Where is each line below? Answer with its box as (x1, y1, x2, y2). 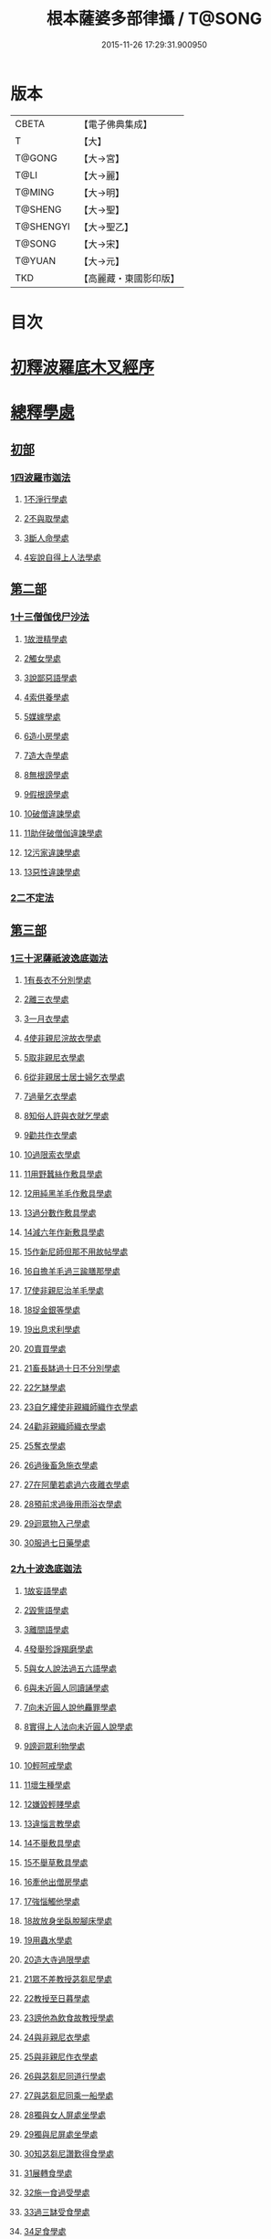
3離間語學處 (23, 1623, 69, 1635)
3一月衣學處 (23, 1013, 69, 1024)
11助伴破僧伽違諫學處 (23, 828, 103, 839)
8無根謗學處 (23, 769, 69, 780)
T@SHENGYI (15, 220, 71, 233)
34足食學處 (23, 2225, 67, 2236)
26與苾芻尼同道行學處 (23, 2070, 107, 2081)
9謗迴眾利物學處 (23, 1740, 86, 1751)
